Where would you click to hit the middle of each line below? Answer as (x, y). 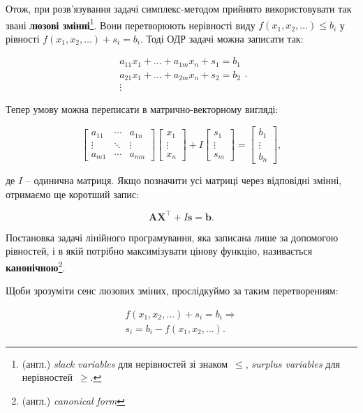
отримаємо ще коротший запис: (72, 194)
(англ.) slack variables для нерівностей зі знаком (125, 363)
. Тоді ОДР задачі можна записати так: (222, 38)
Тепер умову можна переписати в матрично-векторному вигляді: (142, 109)
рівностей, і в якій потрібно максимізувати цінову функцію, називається (159, 251)
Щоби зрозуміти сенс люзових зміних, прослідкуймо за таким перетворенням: (172, 291)
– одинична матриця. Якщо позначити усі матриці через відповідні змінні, (184, 180)
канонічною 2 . (36, 266)
